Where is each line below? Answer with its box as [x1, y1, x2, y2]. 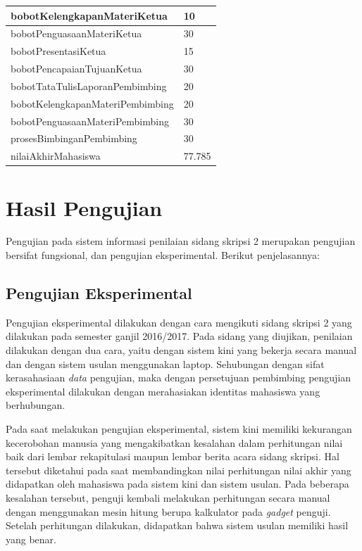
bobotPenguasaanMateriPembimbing [11, 113, 169, 128]
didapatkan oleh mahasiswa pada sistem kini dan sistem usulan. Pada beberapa [6, 476, 349, 491]
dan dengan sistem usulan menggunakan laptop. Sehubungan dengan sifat [6, 356, 325, 371]
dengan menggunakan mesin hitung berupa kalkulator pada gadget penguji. [6, 504, 331, 519]
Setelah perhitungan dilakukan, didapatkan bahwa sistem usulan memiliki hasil [6, 518, 349, 533]
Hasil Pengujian [6, 193, 163, 222]
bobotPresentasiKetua [11, 44, 106, 58]
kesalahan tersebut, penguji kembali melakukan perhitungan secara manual [6, 490, 330, 505]
